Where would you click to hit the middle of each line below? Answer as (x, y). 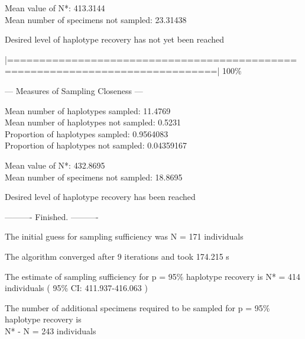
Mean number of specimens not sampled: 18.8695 (94, 177)
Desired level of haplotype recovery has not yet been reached (115, 39)
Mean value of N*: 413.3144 (55, 8)
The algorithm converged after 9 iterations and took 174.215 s (117, 256)
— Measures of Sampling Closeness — (74, 90)
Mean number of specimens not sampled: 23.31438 (96, 19)
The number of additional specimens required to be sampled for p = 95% (137, 307)
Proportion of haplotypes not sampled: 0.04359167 (96, 145)
